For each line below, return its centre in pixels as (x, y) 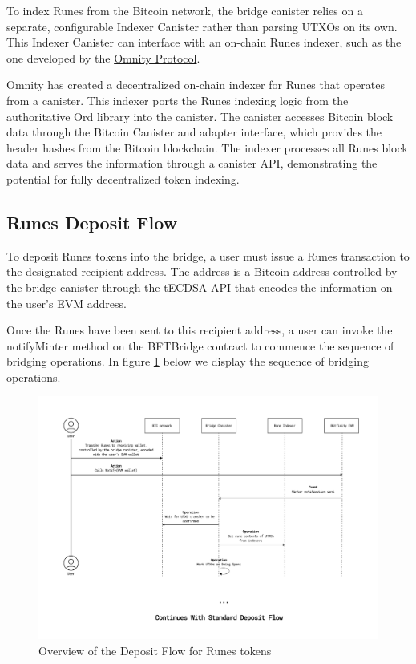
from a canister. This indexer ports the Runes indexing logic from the (178, 100)
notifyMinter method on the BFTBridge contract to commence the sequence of (200, 345)
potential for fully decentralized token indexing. (123, 178)
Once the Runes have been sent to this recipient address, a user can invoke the (200, 330)
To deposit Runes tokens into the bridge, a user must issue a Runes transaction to (208, 255)
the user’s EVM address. (67, 303)
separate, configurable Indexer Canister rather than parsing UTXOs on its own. (202, 26)
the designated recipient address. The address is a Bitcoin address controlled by (202, 271)
